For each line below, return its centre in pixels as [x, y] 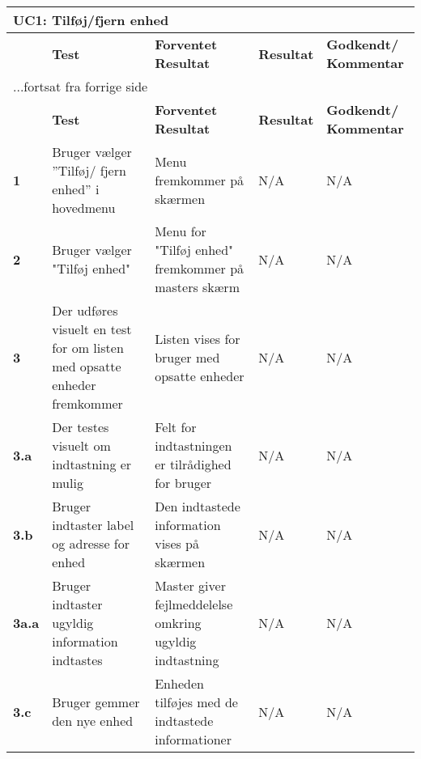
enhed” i [76, 189]
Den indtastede [198, 506]
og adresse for [91, 543]
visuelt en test [92, 329]
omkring [178, 623]
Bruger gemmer [96, 702]
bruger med [187, 357]
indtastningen [193, 445]
